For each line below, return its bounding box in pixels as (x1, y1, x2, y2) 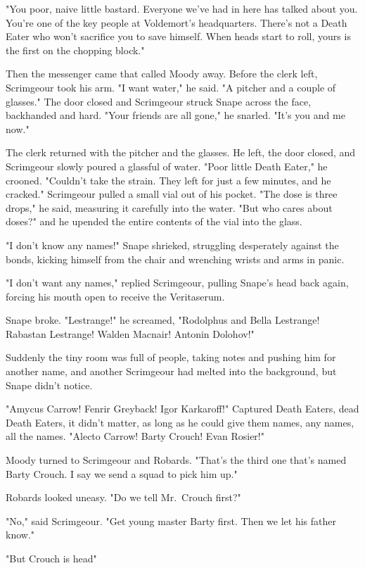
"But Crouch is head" (6, 551, 97, 565)
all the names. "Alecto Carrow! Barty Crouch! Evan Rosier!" (6, 429, 264, 443)
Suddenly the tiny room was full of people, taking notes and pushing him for (6, 350, 336, 365)
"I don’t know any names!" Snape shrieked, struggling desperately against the (6, 237, 339, 252)
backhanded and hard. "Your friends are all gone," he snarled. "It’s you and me (6, 108, 345, 122)
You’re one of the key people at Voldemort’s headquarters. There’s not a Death (6, 15, 347, 30)
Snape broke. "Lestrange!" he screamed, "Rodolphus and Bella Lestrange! (6, 313, 320, 327)
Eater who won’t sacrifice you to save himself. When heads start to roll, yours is (6, 29, 351, 44)
